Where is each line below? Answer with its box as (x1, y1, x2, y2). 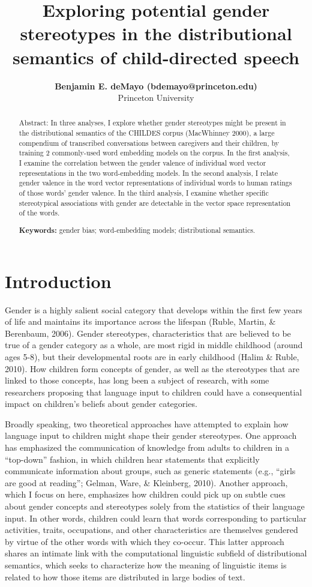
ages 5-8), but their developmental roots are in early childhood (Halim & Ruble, (5, 350, 299, 363)
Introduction (5, 268, 112, 293)
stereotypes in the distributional (20, 21, 292, 46)
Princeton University (118, 91, 194, 104)
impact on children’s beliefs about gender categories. (5, 397, 197, 410)
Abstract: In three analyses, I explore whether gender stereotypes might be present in (19, 118, 286, 128)
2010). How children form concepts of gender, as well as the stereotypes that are (5, 362, 299, 375)
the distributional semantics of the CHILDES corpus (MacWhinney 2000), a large (19, 128, 275, 138)
